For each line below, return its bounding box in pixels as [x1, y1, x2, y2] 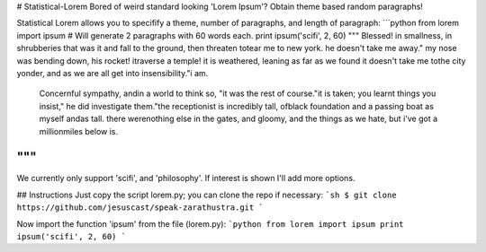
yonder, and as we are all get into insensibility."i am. [16, 67, 209, 78]
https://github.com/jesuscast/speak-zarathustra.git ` [16, 203, 265, 213]
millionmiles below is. [39, 126, 119, 136]
